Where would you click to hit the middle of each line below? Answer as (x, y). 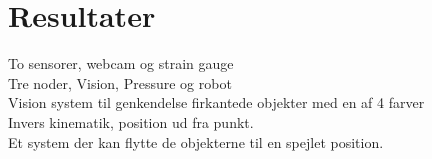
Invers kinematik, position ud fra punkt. (131, 121)
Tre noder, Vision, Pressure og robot (120, 82)
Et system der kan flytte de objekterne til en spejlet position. (196, 141)
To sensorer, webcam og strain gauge (121, 63)
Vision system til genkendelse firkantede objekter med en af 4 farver (216, 102)
